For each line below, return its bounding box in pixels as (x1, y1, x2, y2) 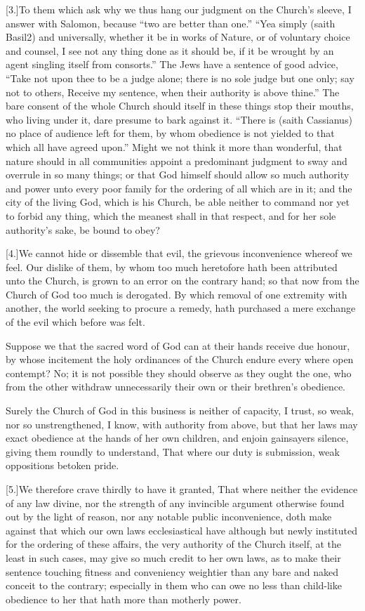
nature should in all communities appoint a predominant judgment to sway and (6, 153, 347, 168)
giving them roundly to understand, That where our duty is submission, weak (6, 444, 340, 459)
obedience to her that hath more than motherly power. (6, 591, 241, 606)
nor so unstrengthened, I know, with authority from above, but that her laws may (6, 416, 358, 431)
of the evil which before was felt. (6, 315, 145, 329)
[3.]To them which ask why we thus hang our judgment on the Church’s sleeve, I (6, 2, 352, 16)
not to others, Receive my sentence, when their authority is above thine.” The (6, 84, 340, 99)
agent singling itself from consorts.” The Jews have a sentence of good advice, (6, 57, 338, 72)
